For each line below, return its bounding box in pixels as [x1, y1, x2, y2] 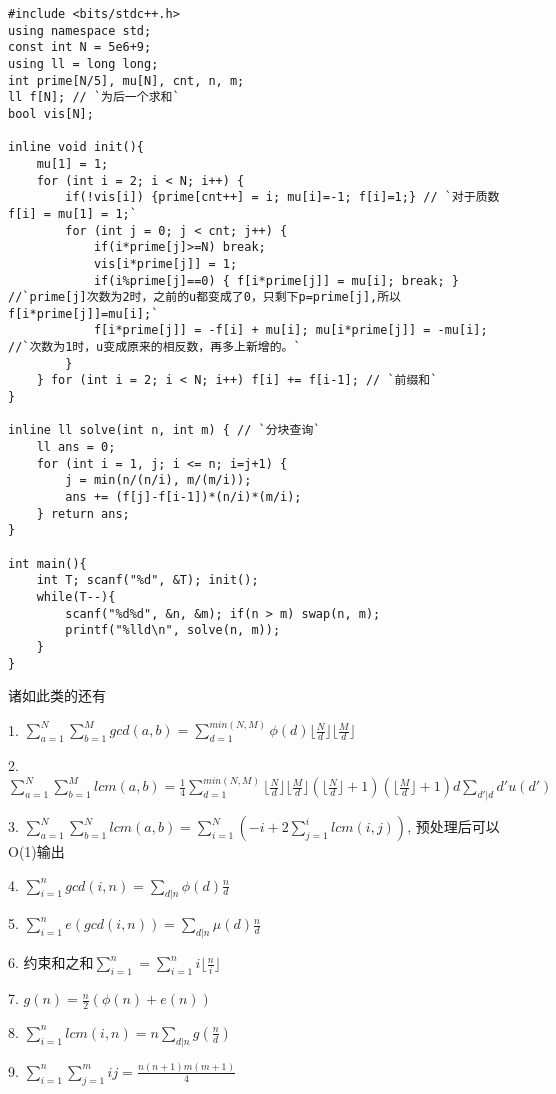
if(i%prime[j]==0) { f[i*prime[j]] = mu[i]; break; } [93, 273, 460, 288]
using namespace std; [8, 23, 152, 38]
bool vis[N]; [8, 106, 94, 121]
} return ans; [36, 506, 130, 521]
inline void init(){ [8, 140, 145, 155]
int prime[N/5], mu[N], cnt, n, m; [8, 73, 245, 88]
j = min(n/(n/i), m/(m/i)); [65, 473, 252, 488]
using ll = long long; [8, 56, 159, 71]
